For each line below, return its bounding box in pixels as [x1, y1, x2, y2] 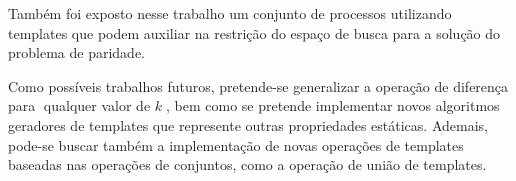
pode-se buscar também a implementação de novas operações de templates [8, 134, 464, 155]
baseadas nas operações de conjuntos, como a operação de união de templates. [8, 154, 487, 175]
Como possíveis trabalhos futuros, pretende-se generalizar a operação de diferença [8, 75, 509, 96]
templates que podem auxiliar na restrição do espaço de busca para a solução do [8, 22, 501, 43]
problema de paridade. [8, 42, 145, 63]
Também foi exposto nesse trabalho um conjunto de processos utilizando [8, 3, 452, 23]
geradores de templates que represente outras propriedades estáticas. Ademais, [8, 114, 488, 135]
